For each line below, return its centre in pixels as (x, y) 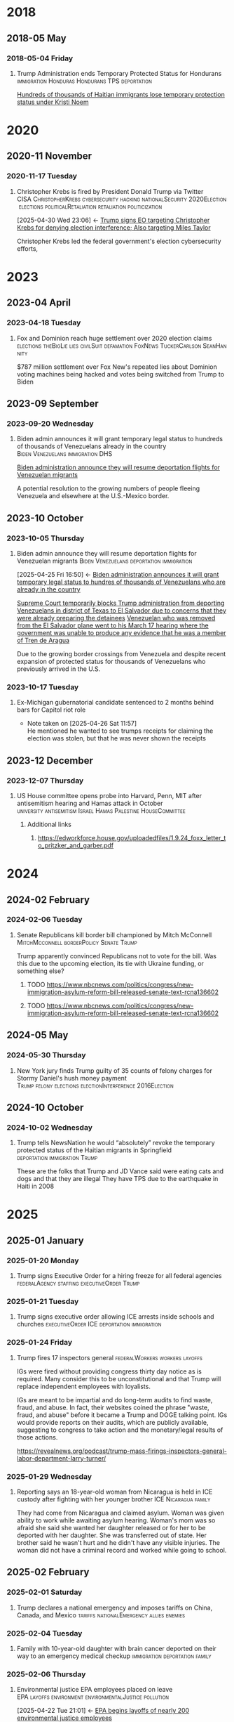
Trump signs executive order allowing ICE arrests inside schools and (115, 1317)
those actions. (37, 1437)
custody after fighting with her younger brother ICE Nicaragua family (113, 1499)
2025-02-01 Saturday (44, 1592)
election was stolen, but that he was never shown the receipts (116, 738)
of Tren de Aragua (43, 640)
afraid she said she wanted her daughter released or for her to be (111, 1528)
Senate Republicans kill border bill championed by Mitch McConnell (114, 934)
